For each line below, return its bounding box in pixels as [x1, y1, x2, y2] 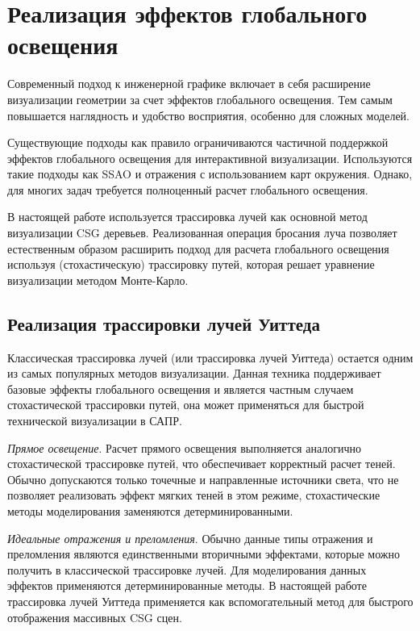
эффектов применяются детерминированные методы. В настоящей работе [7, 577, 367, 594]
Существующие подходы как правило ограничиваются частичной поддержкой [7, 134, 389, 151]
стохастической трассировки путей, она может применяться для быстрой [7, 396, 364, 413]
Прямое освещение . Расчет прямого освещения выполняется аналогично [7, 439, 362, 456]
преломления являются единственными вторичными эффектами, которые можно [7, 545, 401, 562]
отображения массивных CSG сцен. [7, 608, 182, 625]
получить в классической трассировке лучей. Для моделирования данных [7, 561, 367, 578]
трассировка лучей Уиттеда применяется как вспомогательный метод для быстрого [7, 592, 414, 609]
